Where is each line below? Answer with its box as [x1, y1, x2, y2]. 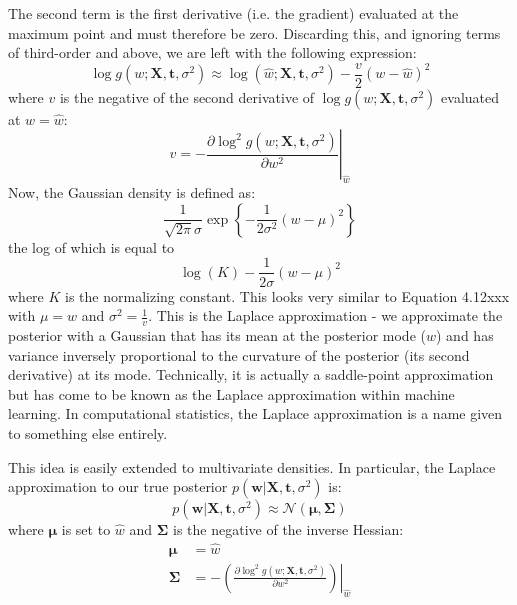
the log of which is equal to [8, 236, 175, 257]
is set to [61, 519, 111, 540]
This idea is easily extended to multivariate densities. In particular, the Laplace [8, 456, 496, 477]
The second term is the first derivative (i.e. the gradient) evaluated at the [8, 3, 459, 23]
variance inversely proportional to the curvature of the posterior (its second [8, 344, 470, 365]
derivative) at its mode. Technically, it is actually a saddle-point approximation [8, 364, 494, 385]
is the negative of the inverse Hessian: [173, 519, 404, 540]
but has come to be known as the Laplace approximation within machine [8, 383, 455, 404]
